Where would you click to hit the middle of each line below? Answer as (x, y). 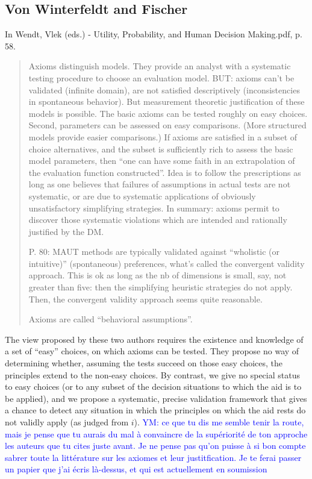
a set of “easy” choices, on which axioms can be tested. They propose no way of (152, 351)
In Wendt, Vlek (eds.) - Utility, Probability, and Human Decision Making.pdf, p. (154, 34)
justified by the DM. (66, 231)
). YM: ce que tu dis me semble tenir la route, (219, 422)
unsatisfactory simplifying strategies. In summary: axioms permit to (154, 208)
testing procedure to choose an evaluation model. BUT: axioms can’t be (161, 77)
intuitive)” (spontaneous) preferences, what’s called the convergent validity (167, 263)
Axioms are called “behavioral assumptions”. (111, 319)
